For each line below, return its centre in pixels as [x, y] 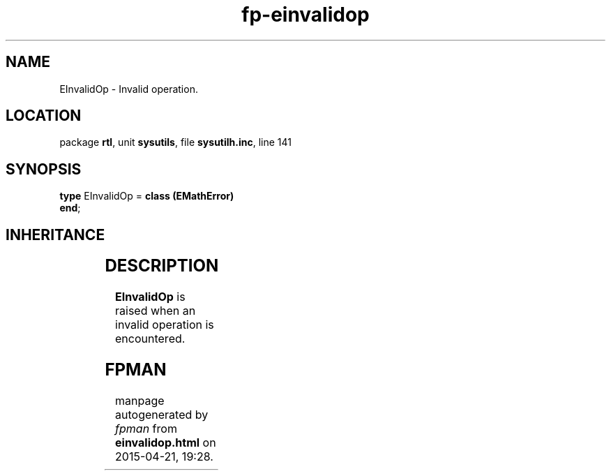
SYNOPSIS [44, 169]
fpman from [146, 428]
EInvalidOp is [150, 297]
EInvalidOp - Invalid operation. [129, 89]
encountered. [150, 339]
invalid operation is [165, 325]
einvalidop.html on [166, 442]
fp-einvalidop [305, 15]
